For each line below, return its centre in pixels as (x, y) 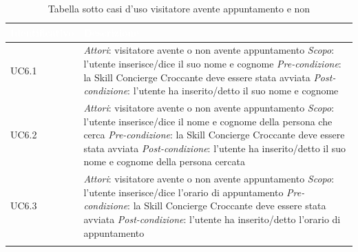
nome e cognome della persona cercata (165, 161)
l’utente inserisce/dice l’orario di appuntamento (183, 192)
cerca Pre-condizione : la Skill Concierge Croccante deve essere (214, 135)
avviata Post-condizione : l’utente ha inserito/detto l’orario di (212, 219)
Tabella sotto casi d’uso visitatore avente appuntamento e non (179, 8)
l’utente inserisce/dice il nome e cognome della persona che (208, 121)
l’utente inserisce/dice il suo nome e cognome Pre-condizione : (212, 64)
